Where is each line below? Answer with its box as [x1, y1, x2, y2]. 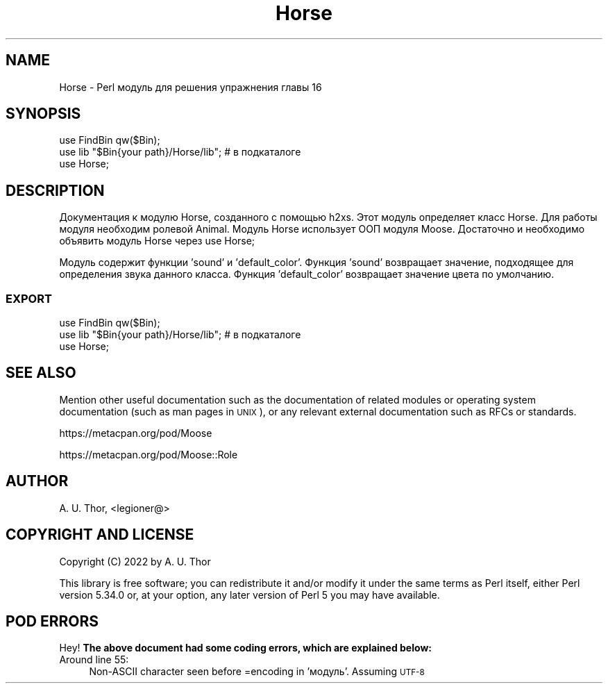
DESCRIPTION [6, 181, 105, 199]
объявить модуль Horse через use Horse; [59, 235, 255, 247]
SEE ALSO [6, 364, 76, 382]
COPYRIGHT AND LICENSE [6, 526, 194, 544]
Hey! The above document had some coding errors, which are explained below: [59, 642, 432, 654]
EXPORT [6, 291, 52, 306]
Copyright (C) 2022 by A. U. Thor [59, 555, 211, 567]
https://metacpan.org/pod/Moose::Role [59, 448, 238, 460]
